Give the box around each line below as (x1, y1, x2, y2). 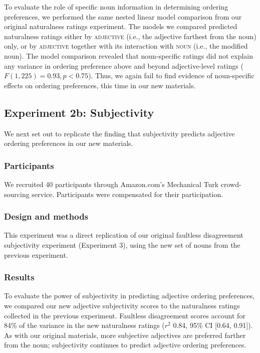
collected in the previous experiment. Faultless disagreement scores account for (4, 310, 245, 320)
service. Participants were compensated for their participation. (32, 189, 223, 199)
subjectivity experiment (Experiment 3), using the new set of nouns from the (4, 239, 240, 250)
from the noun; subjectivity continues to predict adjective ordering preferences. (4, 339, 246, 350)
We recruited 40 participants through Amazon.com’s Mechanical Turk (4, 179, 219, 189)
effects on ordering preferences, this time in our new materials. (4, 80, 196, 90)
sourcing (4, 189, 30, 199)
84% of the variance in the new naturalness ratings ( (4, 320, 165, 330)
